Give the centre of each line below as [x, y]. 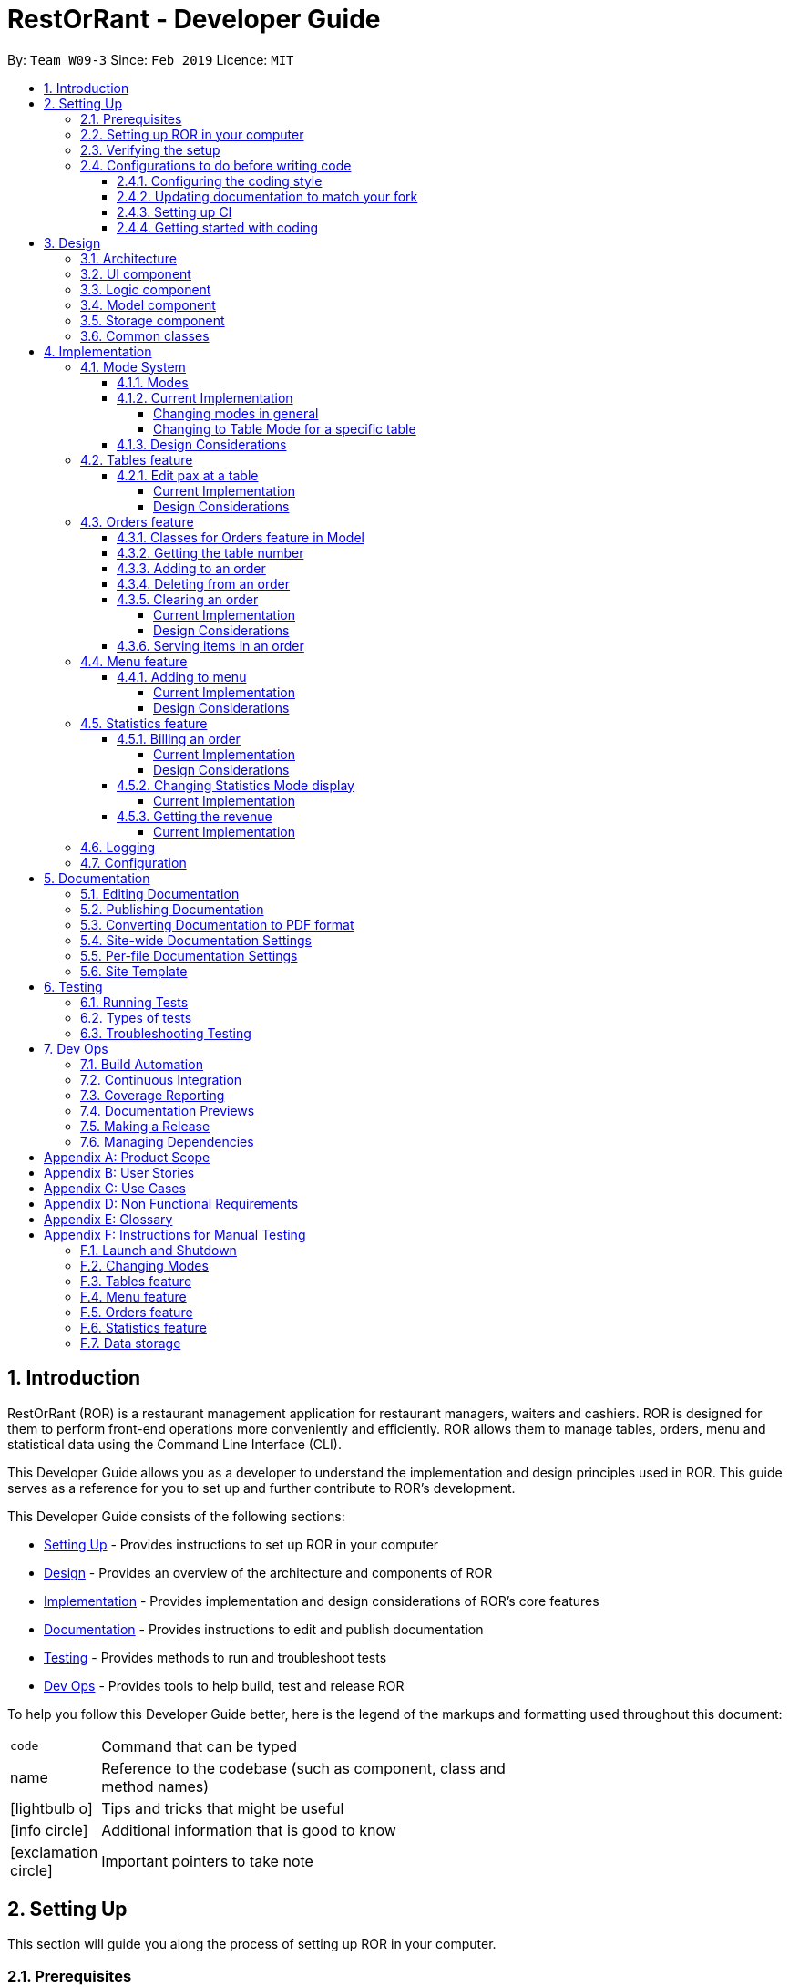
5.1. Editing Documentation [160, 893]
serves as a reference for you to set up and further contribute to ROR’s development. [261, 1488]
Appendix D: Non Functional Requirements [171, 1203]
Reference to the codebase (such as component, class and [303, 1768]
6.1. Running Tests [134, 1002]
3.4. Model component [148, 304]
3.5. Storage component [153, 320]
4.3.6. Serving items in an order [210, 645]
